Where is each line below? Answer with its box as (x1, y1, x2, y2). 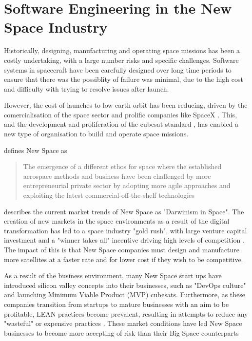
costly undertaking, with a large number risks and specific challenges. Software (4, 55, 239, 65)
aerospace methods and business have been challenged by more (23, 170, 211, 181)
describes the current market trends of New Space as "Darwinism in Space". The (4, 206, 244, 216)
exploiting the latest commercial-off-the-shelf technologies (23, 190, 194, 200)
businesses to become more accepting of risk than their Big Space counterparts (4, 327, 239, 338)
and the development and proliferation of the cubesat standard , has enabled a (4, 119, 239, 129)
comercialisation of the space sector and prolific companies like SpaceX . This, (4, 109, 237, 119)
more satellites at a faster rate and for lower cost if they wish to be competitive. (4, 254, 243, 264)
